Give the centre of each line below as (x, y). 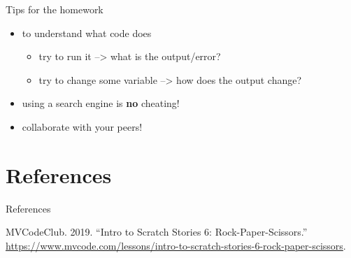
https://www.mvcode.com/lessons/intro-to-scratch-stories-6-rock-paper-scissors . (176, 245)
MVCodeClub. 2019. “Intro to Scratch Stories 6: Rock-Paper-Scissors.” (157, 232)
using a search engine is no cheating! (101, 103)
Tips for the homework (55, 9)
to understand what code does (87, 33)
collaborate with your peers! (82, 126)
